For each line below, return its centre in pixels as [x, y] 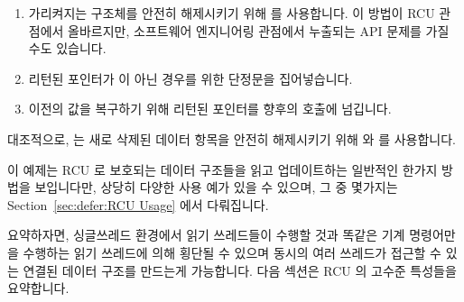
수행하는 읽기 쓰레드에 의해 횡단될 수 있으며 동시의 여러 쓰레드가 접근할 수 [232, 252]
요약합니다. [38, 288]
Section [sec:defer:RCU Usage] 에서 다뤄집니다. [138, 204]
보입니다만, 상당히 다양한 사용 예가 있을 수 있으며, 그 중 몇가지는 [216, 187]
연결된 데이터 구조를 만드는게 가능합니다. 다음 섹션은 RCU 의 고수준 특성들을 [240, 270]
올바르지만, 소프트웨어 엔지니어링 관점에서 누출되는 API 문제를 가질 [259, 30]
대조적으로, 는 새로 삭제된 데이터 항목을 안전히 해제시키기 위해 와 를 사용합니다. [232, 138]
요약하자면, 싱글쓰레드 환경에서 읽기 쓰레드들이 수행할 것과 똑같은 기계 [206, 235]
